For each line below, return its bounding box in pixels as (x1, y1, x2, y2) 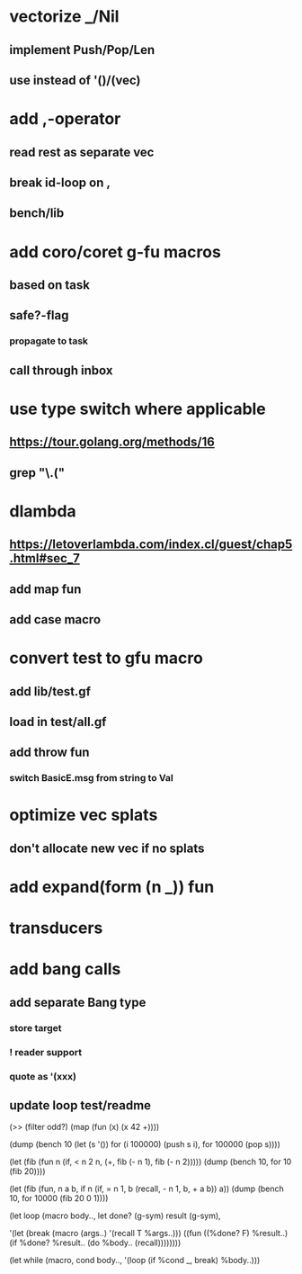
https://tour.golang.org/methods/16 (9, 435, 216, 450)
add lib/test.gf (9, 684, 92, 699)
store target (9, 1021, 62, 1034)
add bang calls (9, 959, 121, 980)
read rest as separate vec (9, 144, 155, 159)
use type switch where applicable (9, 399, 267, 419)
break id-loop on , (9, 175, 111, 190)
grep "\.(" (9, 465, 66, 480)
